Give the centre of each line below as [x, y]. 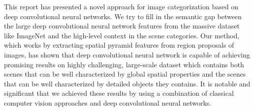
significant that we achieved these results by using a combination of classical [119, 93]
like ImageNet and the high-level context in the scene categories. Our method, [122, 35]
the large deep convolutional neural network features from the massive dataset [122, 26]
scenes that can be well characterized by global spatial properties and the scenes [125, 74]
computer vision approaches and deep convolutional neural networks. [108, 102]
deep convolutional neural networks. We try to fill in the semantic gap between [123, 16]
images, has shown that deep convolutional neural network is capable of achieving [127, 54]
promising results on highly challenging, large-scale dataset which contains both [124, 64]
